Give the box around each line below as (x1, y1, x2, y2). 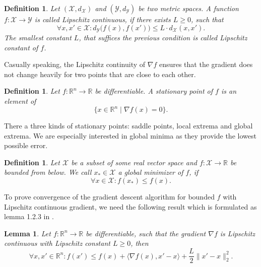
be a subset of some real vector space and (71, 157, 197, 167)
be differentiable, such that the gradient (86, 228, 206, 238)
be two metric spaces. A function (138, 3, 239, 13)
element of (4, 96, 36, 106)
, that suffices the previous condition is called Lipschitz (79, 32, 247, 43)
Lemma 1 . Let (4, 228, 51, 238)
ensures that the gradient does (159, 59, 253, 70)
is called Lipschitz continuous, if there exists (34, 14, 171, 24)
